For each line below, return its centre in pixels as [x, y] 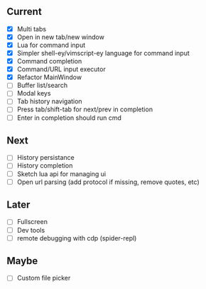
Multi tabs [32, 29]
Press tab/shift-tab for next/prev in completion [85, 109]
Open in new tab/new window [60, 37]
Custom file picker [44, 278]
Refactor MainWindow [49, 77]
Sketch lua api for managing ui [61, 173]
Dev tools [31, 230]
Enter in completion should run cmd [69, 118]
